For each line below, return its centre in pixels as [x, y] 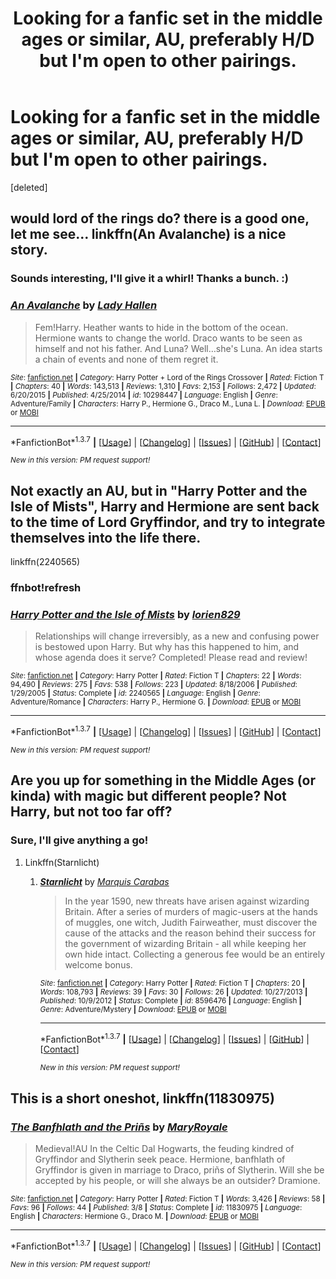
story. [29, 250]
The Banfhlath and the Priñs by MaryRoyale [119, 1127]
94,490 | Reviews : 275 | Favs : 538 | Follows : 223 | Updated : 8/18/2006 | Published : [154, 685]
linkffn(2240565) [45, 562]
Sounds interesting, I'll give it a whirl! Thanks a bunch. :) [149, 279]
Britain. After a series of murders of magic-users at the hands [191, 911]
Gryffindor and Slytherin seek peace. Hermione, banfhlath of [160, 1159]
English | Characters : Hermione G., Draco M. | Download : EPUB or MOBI [134, 1216]
